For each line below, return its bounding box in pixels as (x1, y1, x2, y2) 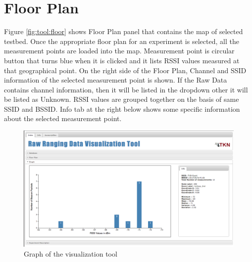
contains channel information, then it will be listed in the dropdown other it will (4, 84, 248, 94)
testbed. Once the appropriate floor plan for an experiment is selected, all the (4, 36, 239, 46)
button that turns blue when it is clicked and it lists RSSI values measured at (4, 55, 240, 65)
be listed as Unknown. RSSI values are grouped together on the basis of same (4, 94, 239, 104)
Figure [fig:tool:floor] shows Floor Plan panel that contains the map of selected (4, 26, 243, 37)
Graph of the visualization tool (24, 248, 117, 259)
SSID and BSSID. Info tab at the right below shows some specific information (4, 103, 240, 114)
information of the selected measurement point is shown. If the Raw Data (4, 75, 227, 85)
